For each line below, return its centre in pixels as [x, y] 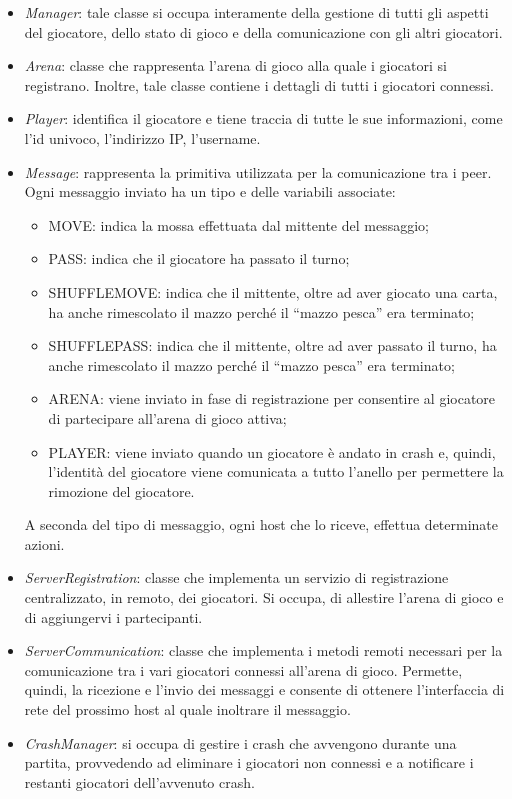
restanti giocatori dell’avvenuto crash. [139, 781]
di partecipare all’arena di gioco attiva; [167, 417]
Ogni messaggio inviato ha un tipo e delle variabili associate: [210, 191]
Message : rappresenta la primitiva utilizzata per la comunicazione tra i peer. [258, 171]
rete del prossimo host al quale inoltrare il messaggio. [187, 709]
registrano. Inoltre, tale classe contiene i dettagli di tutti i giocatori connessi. [259, 84]
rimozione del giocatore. [121, 490]
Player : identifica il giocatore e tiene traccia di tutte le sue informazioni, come [263, 118]
